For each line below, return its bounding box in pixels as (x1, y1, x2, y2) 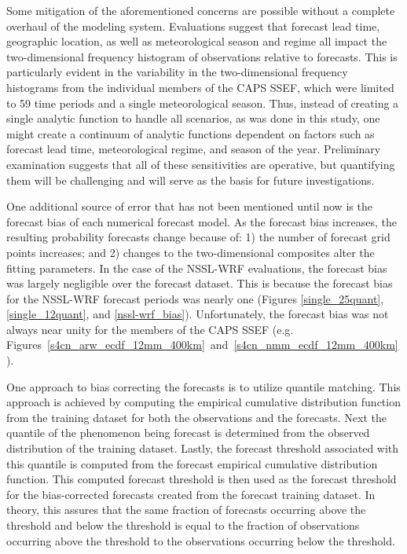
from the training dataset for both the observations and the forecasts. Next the (6, 409, 387, 425)
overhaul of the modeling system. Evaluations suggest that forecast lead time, (6, 17, 380, 34)
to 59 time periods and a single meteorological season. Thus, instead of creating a (6, 94, 399, 111)
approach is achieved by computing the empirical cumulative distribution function (6, 394, 401, 410)
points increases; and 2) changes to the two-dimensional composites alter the (6, 244, 375, 260)
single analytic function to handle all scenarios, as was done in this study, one (6, 110, 380, 127)
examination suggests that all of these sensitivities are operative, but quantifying (6, 156, 395, 172)
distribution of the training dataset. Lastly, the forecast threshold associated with (6, 440, 399, 457)
